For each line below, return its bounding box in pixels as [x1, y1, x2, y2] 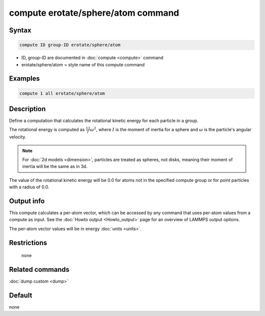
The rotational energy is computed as [9, 127, 85, 133]
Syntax [9, 26, 31, 34]
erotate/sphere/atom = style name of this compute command [21, 61, 145, 67]
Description [9, 105, 46, 113]
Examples [9, 74, 40, 83]
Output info [9, 197, 45, 205]
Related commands [9, 265, 70, 274]
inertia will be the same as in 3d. [22, 164, 88, 170]
